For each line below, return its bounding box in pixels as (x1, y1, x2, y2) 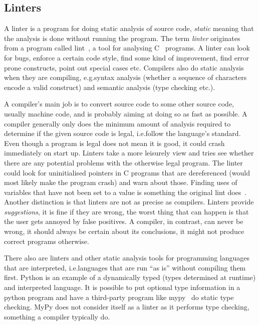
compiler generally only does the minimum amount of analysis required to (4, 118, 231, 128)
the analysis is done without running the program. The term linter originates (4, 32, 240, 43)
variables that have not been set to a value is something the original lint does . (4, 186, 247, 197)
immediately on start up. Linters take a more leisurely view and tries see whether (4, 147, 254, 158)
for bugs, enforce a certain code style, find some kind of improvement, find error (4, 52, 249, 62)
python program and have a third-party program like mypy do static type (4, 291, 234, 302)
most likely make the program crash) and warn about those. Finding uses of (4, 177, 237, 187)
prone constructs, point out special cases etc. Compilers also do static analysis (4, 62, 244, 72)
